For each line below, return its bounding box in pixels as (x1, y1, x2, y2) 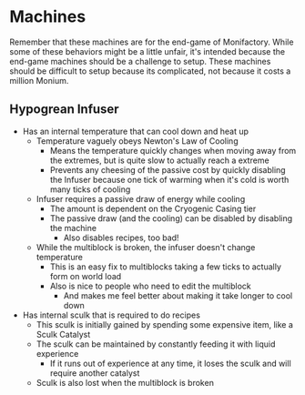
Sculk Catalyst (36, 329, 91, 339)
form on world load (49, 270, 122, 281)
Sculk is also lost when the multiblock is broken (36, 377, 214, 388)
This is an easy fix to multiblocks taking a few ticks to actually (49, 261, 282, 272)
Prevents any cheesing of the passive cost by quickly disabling (49, 164, 286, 175)
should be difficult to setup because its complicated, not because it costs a (9, 66, 291, 76)
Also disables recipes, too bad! (63, 232, 179, 243)
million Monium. (9, 75, 69, 86)
